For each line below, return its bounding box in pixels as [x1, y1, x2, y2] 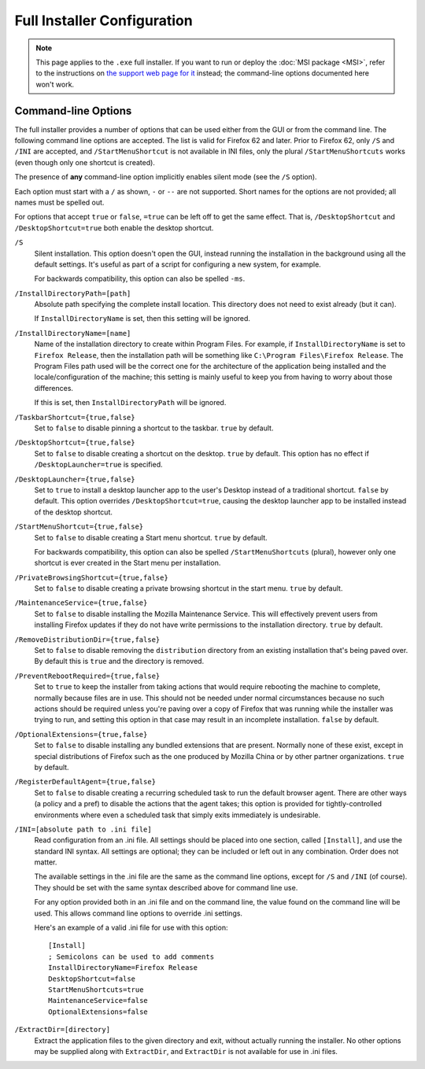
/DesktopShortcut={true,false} [14, 438, 135, 448]
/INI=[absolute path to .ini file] [14, 824, 153, 834]
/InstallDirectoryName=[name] [14, 329, 131, 337]
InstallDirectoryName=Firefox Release [48, 964, 198, 972]
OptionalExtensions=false [48, 1007, 149, 1016]
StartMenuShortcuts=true [48, 985, 144, 994]
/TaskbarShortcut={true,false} [14, 413, 135, 422]
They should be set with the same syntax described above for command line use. [34, 883, 298, 892]
